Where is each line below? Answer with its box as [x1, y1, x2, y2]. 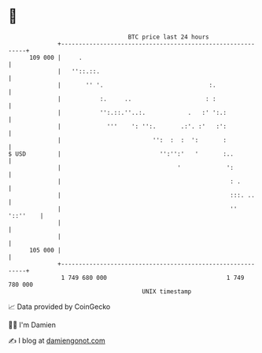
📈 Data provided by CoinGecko [8, 302, 111, 311]
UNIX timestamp [142, 287, 192, 296]
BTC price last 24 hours [127, 33, 210, 41]
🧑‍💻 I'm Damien [8, 320, 57, 329]
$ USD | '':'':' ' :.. [8, 149, 234, 158]
